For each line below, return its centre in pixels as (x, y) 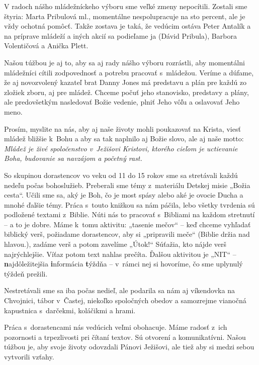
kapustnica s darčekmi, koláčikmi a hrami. (70, 310)
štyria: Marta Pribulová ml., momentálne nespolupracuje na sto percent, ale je (125, 16)
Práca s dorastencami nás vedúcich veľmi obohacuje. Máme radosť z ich (116, 327)
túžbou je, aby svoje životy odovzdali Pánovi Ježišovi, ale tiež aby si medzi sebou (129, 347)
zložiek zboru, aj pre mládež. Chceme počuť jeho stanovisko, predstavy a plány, (126, 92)
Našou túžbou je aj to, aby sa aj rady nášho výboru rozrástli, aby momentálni (124, 62)
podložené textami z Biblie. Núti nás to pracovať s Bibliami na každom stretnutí (129, 214)
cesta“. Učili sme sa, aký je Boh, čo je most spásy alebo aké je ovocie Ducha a (124, 195)
